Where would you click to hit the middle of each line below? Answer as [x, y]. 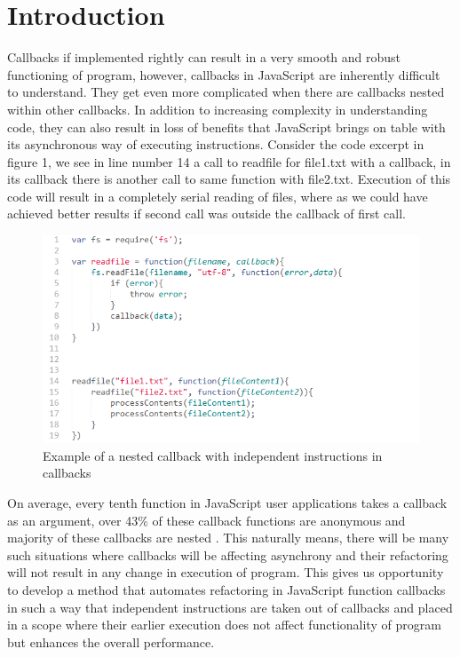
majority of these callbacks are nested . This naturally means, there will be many [228, 538]
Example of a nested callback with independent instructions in [213, 455]
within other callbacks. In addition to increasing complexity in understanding [218, 109]
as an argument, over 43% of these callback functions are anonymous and [206, 520]
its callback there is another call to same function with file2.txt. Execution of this [229, 179]
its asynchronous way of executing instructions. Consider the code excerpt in [216, 144]
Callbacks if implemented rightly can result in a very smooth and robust [204, 57]
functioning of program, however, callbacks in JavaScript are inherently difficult [224, 74]
